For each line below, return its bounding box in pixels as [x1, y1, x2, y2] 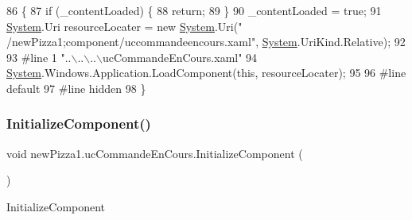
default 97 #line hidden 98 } [6, 79, 146, 96]
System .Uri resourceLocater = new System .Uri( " [6, 17, 243, 34]
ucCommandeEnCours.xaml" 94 [102, 48, 258, 65]
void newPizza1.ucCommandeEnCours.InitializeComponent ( [6, 145, 303, 161]
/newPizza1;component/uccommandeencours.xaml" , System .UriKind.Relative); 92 [6, 33, 406, 50]
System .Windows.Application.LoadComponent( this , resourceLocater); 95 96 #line [6, 64, 406, 81]
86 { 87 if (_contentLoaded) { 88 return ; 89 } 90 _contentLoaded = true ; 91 [6, 2, 382, 18]
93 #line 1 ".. [6, 48, 72, 65]
